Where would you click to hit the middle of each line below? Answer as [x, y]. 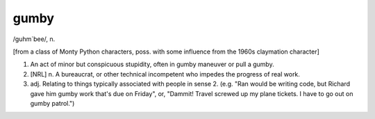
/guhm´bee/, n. [34, 39]
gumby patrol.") [52, 103]
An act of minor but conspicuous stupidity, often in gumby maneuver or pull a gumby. [152, 64]
